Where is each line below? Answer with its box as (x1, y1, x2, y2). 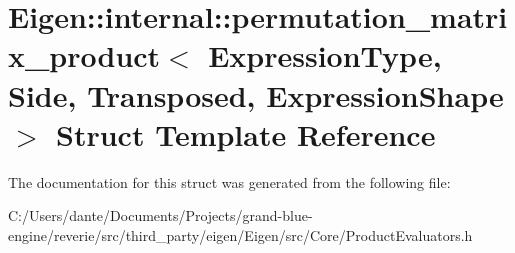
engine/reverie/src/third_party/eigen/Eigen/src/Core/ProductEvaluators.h (8, 224, 473, 245)
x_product (8, 35, 161, 76)
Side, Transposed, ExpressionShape (8, 74, 504, 115)
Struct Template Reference (56, 113, 436, 154)
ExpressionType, (208, 35, 442, 76)
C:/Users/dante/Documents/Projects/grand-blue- (8, 205, 313, 226)
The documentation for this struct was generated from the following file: (8, 171, 451, 192)
